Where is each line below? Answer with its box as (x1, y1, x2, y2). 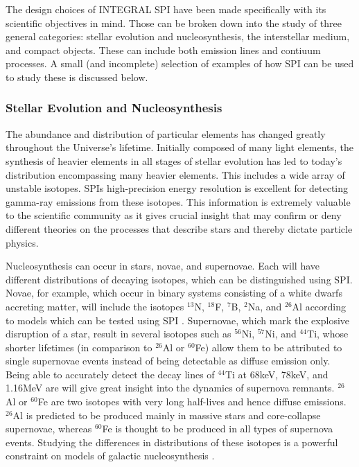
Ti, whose (307, 326, 349, 341)
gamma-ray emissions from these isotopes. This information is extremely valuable (6, 194, 351, 209)
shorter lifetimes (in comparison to (6, 340, 152, 354)
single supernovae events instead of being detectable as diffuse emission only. (6, 353, 331, 368)
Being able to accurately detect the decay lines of (6, 367, 215, 381)
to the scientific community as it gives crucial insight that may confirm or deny (6, 208, 342, 222)
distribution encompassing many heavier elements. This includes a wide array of (6, 167, 345, 182)
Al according (292, 299, 347, 313)
